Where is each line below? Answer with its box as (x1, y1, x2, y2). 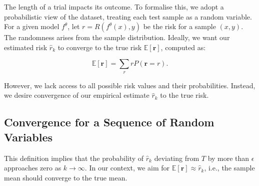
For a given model (4, 21, 59, 32)
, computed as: (160, 42, 206, 52)
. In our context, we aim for (84, 162, 170, 173)
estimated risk (4, 42, 47, 52)
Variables (4, 129, 53, 144)
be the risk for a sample (143, 21, 216, 32)
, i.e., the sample (204, 162, 255, 173)
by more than (207, 152, 249, 163)
